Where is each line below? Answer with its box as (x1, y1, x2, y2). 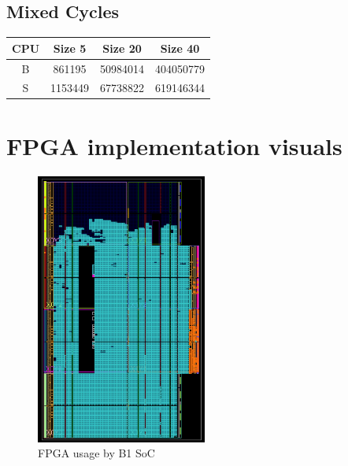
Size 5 (53, 39, 87, 56)
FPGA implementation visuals (6, 129, 342, 161)
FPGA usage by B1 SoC (38, 445, 155, 461)
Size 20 (102, 39, 142, 56)
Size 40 (160, 39, 200, 56)
